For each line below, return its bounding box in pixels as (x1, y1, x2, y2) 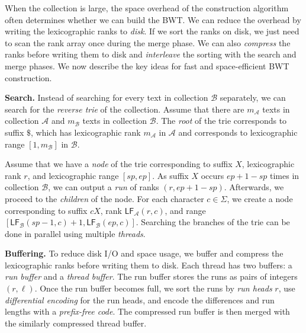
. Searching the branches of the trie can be (136, 216, 290, 228)
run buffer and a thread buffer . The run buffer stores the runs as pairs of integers (5, 270, 298, 283)
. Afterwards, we (224, 181, 284, 193)
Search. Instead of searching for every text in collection (5, 91, 208, 104)
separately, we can (220, 91, 286, 104)
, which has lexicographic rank (31, 126, 141, 138)
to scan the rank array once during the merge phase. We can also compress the (5, 36, 291, 49)
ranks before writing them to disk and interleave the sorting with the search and (5, 48, 297, 60)
